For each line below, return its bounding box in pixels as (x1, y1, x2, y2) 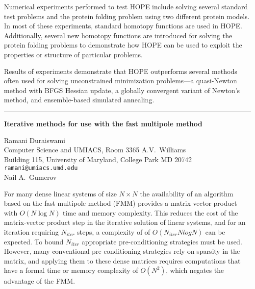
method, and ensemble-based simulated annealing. (4, 95, 154, 105)
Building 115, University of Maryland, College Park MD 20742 (4, 154, 192, 164)
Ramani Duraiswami (4, 135, 65, 145)
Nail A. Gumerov (4, 171, 57, 182)
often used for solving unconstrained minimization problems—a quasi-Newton (4, 75, 237, 86)
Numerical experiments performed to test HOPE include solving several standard (4, 1, 248, 11)
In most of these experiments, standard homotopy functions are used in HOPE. (4, 21, 242, 31)
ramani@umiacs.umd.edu (4, 165, 78, 172)
